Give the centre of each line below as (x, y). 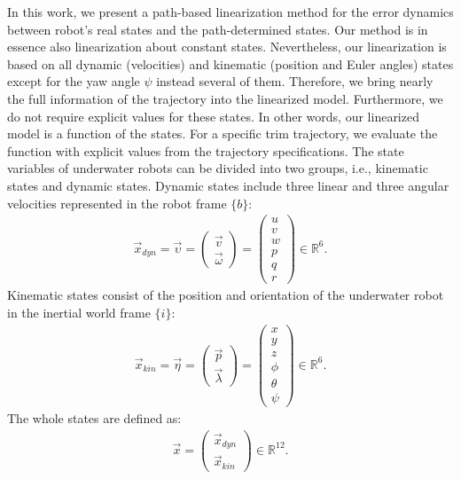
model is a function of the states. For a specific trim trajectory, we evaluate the (223, 133)
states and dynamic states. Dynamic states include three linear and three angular (228, 185)
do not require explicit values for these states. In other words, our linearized (213, 116)
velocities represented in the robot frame (117, 203)
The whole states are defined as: (94, 417)
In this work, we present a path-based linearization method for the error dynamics (230, 12)
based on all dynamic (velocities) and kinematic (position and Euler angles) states (230, 63)
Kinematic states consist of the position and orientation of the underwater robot (226, 295)
